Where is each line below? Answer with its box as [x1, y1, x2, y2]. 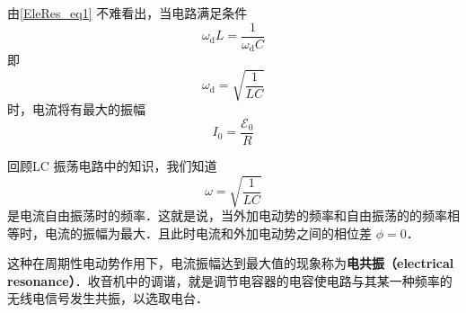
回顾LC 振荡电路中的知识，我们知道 [7, 156, 217, 174]
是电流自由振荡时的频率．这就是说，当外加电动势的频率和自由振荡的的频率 [7, 206, 447, 225]
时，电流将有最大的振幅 [7, 100, 145, 119]
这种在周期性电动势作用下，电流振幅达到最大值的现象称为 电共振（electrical [7, 254, 454, 273]
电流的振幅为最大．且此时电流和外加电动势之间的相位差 [44, 223, 372, 242]
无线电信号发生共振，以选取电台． [7, 289, 208, 308]
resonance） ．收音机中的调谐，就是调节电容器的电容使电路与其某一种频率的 [7, 271, 453, 290]
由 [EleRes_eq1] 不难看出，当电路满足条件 [7, 4, 248, 22]
